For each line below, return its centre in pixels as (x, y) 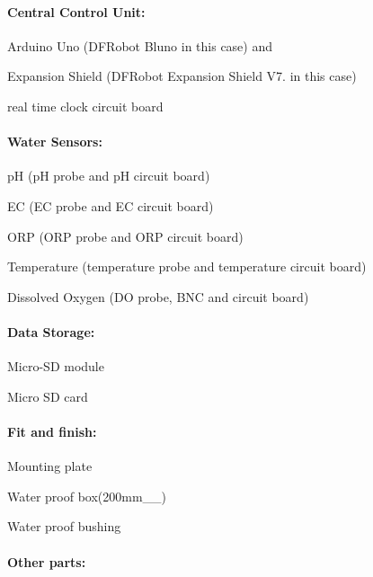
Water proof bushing (64, 526)
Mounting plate (50, 466)
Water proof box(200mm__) (87, 496)
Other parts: (47, 561)
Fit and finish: (52, 431)
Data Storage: (51, 331)
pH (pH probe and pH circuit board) (109, 176)
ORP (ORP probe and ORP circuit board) (125, 236)
